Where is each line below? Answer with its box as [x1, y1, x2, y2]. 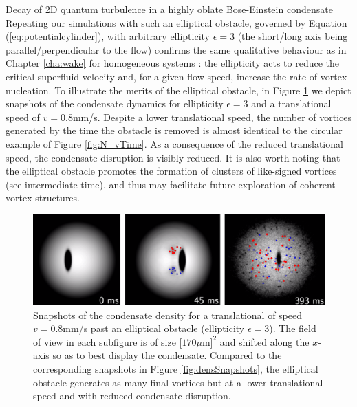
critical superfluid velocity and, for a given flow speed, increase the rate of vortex [6, 69, 347, 83]
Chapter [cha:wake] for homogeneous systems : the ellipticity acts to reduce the [6, 56, 340, 70]
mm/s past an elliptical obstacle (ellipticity [63, 321, 245, 335]
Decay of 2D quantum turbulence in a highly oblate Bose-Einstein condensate [6, 2, 333, 16]
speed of [6, 109, 40, 124]
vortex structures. [6, 190, 80, 205]
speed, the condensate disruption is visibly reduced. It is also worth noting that [6, 150, 340, 164]
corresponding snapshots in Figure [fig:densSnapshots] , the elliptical [33, 361, 318, 375]
